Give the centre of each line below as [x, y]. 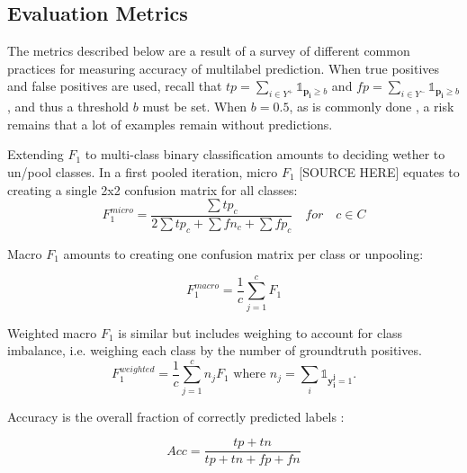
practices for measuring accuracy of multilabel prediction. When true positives [224, 68]
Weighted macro [52, 332]
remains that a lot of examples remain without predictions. [170, 124]
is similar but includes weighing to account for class [260, 332]
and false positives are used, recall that [115, 86]
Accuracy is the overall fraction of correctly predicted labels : [176, 416]
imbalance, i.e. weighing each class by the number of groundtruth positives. [215, 350]
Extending [36, 154]
